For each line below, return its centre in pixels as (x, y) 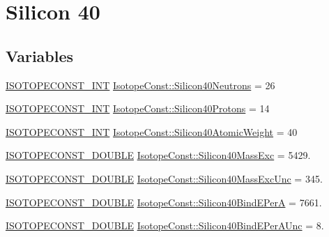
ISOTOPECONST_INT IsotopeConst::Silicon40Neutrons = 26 (140, 85)
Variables (40, 55)
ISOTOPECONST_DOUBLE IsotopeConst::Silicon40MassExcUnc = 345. (164, 178)
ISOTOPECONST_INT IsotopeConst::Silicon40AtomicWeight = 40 (152, 131)
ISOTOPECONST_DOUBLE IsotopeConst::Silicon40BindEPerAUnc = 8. (165, 225)
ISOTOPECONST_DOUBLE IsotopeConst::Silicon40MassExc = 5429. (158, 155)
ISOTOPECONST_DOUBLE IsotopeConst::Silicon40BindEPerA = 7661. (164, 202)
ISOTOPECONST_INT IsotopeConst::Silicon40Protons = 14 (138, 108)
